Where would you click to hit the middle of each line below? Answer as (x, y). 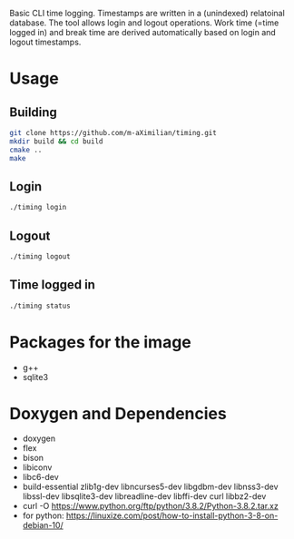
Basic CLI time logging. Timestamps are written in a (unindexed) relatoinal (147, 13)
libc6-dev (40, 477)
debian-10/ (43, 525)
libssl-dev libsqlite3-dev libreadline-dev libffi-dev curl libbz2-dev (144, 496)
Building (33, 112)
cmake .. (26, 150)
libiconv (37, 467)
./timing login (38, 208)
